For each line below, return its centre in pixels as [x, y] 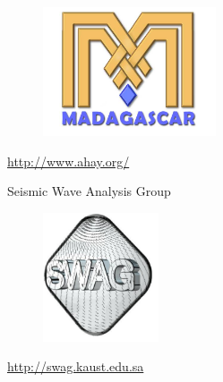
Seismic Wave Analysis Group [89, 191]
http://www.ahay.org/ [69, 161]
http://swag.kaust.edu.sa [76, 366]
